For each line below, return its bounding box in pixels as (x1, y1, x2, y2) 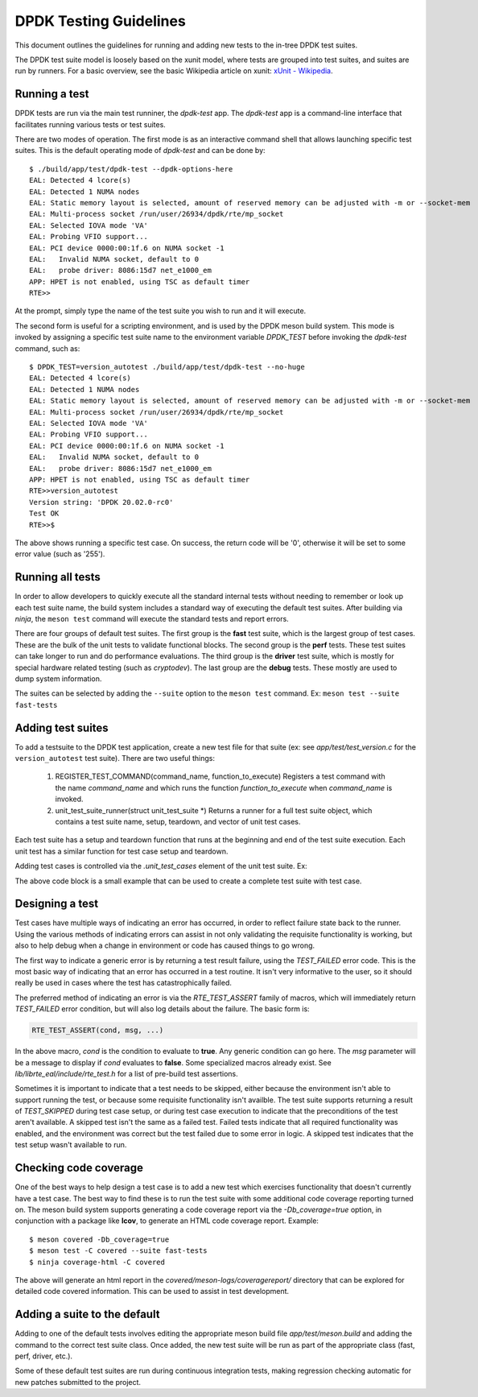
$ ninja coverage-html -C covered (29, 1257, 165, 1267)
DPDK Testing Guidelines (14, 12, 187, 30)
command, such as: (14, 343, 80, 353)
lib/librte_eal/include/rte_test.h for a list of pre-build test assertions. (14, 1068, 239, 1078)
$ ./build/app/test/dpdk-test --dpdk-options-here (29, 164, 233, 173)
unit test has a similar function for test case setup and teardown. (14, 846, 229, 856)
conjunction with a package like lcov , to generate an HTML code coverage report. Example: (14, 1216, 319, 1225)
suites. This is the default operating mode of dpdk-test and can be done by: (14, 146, 266, 155)
